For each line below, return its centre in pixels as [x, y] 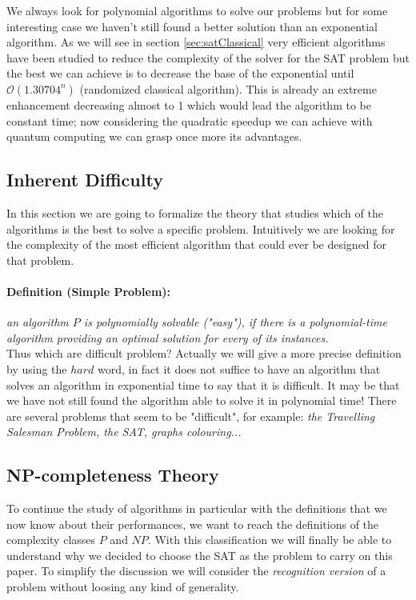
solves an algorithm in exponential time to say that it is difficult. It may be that [203, 384]
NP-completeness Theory [113, 475]
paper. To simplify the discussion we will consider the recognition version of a [196, 571]
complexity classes [51, 540]
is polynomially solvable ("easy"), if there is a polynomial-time [235, 322]
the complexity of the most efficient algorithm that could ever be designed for [197, 244]
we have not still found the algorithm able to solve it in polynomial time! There [202, 400]
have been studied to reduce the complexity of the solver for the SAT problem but [208, 57]
